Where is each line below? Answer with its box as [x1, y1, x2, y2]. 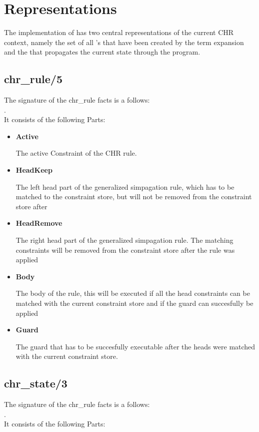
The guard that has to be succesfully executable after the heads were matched [15, 341, 255, 351]
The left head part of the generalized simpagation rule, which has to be [15, 181, 234, 192]
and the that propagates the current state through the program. [4, 47, 200, 57]
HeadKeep [15, 165, 52, 175]
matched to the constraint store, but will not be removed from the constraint [15, 191, 252, 202]
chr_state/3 [4, 375, 67, 391]
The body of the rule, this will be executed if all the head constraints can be [15, 288, 250, 298]
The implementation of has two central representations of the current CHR [4, 27, 234, 38]
